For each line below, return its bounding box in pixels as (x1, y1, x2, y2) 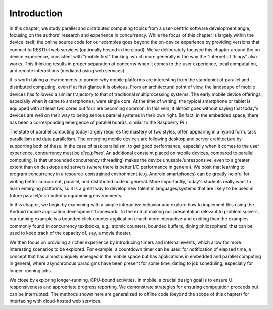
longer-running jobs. (9, 268, 53, 274)
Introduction (9, 8, 63, 19)
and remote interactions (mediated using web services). (9, 67, 126, 73)
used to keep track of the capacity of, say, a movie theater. (9, 230, 132, 236)
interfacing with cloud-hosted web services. (9, 298, 102, 304)
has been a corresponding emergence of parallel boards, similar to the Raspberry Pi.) (9, 119, 187, 125)
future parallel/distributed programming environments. (9, 192, 123, 198)
